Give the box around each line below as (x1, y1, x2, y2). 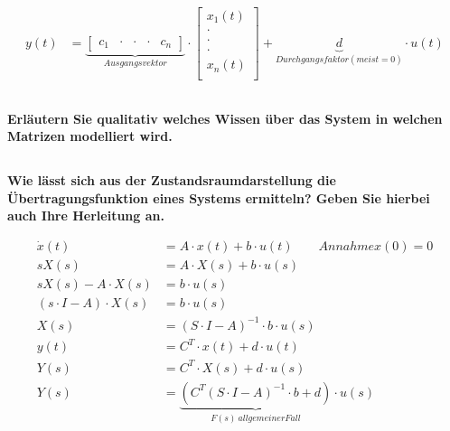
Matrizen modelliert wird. (7, 126, 173, 145)
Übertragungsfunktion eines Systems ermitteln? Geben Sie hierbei (7, 188, 430, 207)
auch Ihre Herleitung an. (7, 206, 164, 225)
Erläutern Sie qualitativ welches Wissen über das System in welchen (7, 108, 443, 127)
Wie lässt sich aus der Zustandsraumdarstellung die (7, 171, 336, 190)
